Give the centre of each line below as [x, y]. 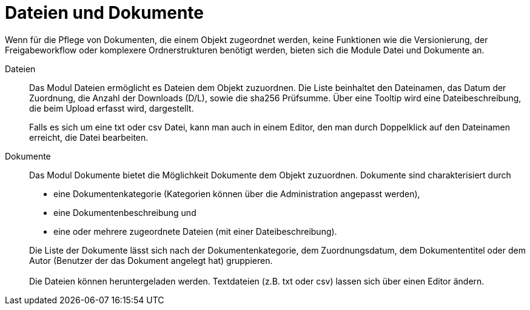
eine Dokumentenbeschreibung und [125, 212]
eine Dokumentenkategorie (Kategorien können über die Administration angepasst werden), [237, 194]
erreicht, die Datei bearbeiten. [89, 137]
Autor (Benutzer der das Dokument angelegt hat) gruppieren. [151, 260]
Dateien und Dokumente [105, 13]
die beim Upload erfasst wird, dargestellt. [112, 108]
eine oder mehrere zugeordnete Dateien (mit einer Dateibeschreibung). [195, 231]
